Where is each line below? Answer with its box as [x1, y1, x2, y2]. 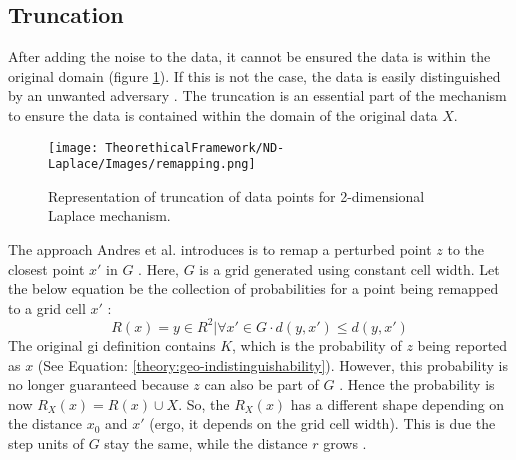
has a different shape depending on [290, 393, 505, 414]
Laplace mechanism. [48, 205, 171, 226]
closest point [8, 258, 85, 279]
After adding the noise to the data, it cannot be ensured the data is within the [8, 46, 491, 67]
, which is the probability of [232, 334, 402, 355]
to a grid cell [8, 297, 86, 318]
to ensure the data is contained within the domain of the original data [8, 104, 438, 125]
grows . [323, 432, 367, 453]
